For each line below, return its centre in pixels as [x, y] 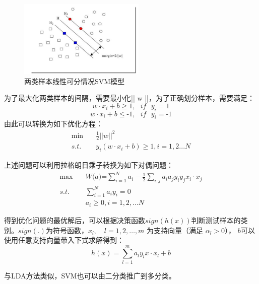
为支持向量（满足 [175, 230]
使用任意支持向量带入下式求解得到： [64, 240]
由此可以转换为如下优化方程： [53, 124]
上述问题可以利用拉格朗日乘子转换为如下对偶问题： [89, 165]
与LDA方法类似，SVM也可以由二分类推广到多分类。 [90, 275]
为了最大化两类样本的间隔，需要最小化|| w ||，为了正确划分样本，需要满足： [129, 98]
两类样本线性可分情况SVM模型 [75, 81]
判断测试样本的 [216, 220]
